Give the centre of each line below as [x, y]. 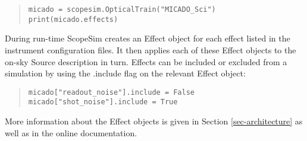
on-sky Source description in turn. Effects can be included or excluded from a [146, 61]
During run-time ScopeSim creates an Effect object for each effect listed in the [148, 38]
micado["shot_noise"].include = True [103, 102]
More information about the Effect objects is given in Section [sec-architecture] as [154, 121]
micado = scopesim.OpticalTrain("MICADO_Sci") [122, 9]
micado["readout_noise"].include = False [111, 92]
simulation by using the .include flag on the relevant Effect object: [125, 73]
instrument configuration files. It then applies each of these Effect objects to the [151, 49]
